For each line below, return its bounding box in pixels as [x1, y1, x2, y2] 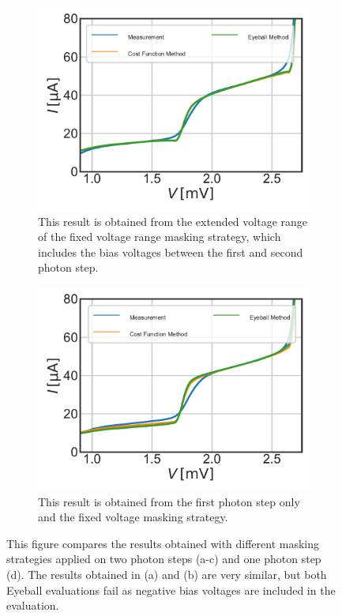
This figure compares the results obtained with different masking [6, 535, 320, 551]
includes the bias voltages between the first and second [38, 243, 303, 260]
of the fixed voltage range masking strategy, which [38, 228, 281, 245]
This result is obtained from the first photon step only [38, 493, 300, 509]
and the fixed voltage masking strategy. [38, 509, 228, 525]
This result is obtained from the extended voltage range [38, 212, 308, 229]
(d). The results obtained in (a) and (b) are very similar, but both [6, 565, 327, 582]
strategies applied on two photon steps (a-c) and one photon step [6, 550, 321, 567]
